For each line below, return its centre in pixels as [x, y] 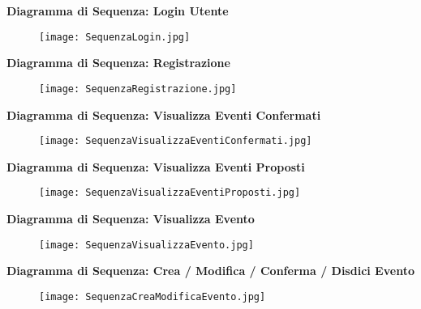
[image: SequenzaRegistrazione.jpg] [138, 89]
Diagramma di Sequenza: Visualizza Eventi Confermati [164, 114]
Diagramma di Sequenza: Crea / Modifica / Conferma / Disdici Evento [210, 271]
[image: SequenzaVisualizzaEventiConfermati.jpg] [176, 141]
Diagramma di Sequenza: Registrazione [118, 63]
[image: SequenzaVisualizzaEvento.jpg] [146, 245]
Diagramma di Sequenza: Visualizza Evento [131, 218]
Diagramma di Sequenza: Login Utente [118, 11]
